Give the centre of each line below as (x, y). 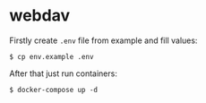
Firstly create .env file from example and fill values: (103, 40)
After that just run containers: (64, 73)
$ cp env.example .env (51, 56)
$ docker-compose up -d (54, 90)
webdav (39, 16)
